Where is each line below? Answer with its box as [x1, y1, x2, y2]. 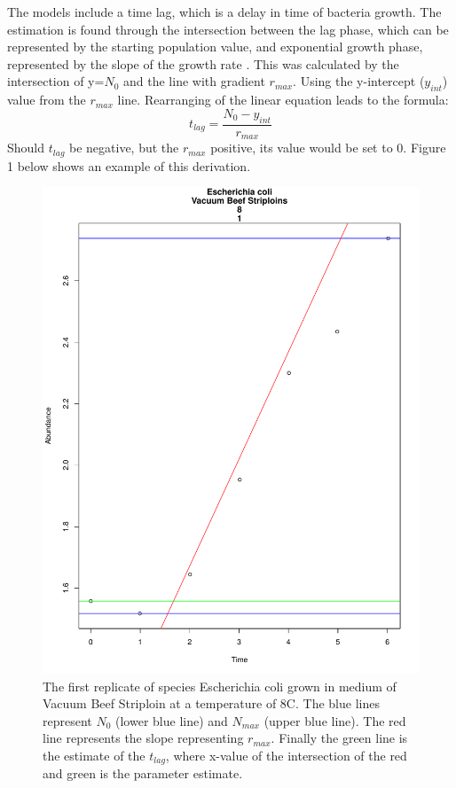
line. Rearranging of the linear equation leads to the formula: [117, 90, 449, 109]
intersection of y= [7, 72, 105, 90]
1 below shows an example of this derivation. [7, 156, 251, 175]
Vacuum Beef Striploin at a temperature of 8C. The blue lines [43, 694, 380, 713]
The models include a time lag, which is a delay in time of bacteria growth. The [7, 3, 442, 20]
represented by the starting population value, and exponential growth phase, [7, 37, 423, 56]
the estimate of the [43, 745, 145, 764]
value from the [7, 90, 86, 109]
